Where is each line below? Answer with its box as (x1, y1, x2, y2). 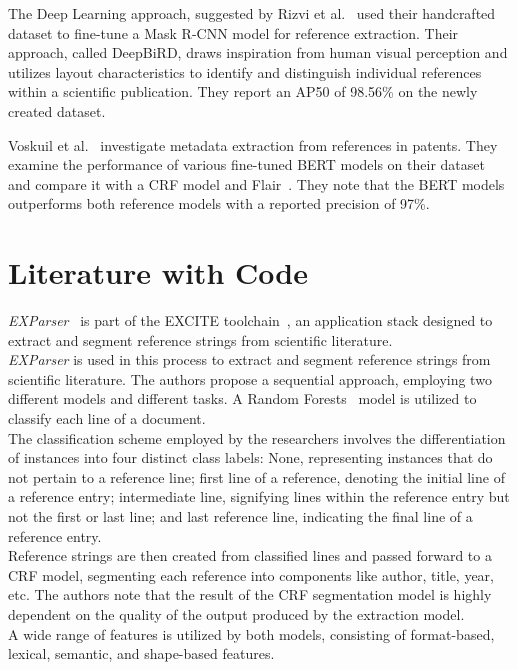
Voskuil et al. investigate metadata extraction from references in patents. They (8, 134, 498, 155)
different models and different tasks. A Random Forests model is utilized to (8, 388, 477, 409)
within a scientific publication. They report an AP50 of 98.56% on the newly (8, 81, 478, 102)
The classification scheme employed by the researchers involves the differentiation (8, 427, 506, 448)
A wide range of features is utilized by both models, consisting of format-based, (8, 623, 495, 644)
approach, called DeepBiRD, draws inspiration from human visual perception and (8, 42, 508, 63)
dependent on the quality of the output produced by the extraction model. (8, 603, 465, 624)
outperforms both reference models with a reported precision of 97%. (8, 193, 430, 214)
